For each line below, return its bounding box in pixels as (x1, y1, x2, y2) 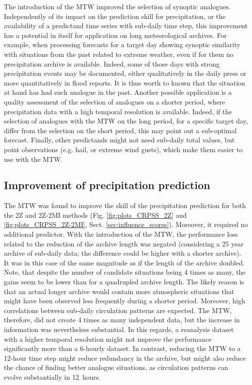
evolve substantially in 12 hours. (4, 371, 101, 382)
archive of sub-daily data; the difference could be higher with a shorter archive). (4, 248, 241, 258)
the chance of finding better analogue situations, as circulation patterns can (4, 362, 228, 372)
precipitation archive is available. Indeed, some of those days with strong (4, 58, 220, 69)
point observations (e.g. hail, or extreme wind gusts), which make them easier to (4, 144, 243, 154)
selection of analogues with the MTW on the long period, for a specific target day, (4, 116, 248, 126)
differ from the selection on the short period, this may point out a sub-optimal (4, 125, 237, 135)
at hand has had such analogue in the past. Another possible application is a (4, 87, 232, 97)
